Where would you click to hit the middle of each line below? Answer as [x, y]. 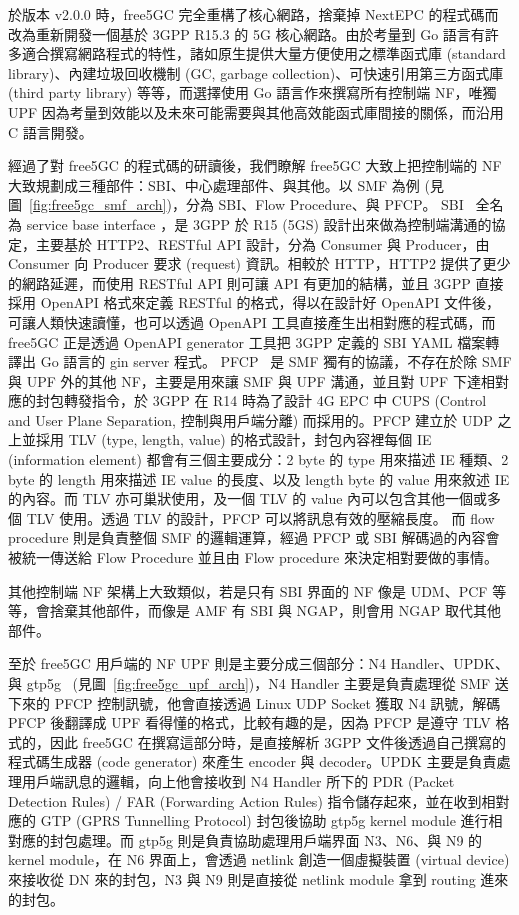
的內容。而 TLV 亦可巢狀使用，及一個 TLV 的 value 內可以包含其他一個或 [248, 498]
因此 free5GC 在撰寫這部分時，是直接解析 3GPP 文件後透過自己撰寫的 [278, 741]
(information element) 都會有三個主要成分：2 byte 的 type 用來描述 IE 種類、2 [258, 459]
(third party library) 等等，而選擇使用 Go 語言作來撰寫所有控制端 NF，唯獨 [252, 92]
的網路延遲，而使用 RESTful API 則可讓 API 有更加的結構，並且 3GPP [239, 282]
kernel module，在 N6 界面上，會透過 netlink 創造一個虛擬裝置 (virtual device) [259, 859]
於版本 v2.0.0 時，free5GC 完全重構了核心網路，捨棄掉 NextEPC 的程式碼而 [253, 14]
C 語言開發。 [50, 131]
